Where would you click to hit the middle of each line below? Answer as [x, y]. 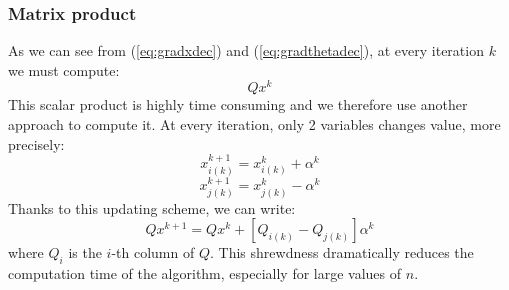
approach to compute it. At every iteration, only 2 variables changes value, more [254, 124]
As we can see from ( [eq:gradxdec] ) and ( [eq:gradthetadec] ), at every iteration [246, 50]
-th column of [153, 252]
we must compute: [64, 69]
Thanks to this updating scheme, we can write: [152, 207]
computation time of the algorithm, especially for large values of [205, 273]
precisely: [36, 143]
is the [85, 252]
